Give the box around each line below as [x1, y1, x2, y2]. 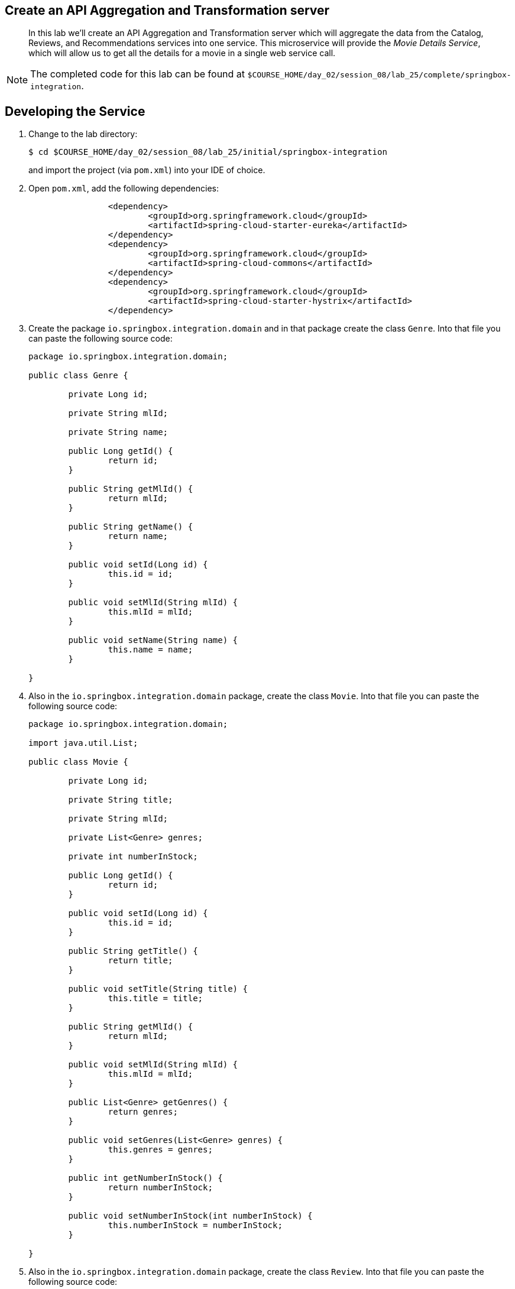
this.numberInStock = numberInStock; [108, 1220, 283, 1230]
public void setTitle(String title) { [68, 984, 248, 994]
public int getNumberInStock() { [68, 1173, 223, 1183]
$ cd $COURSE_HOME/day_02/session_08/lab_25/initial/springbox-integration [28, 147, 387, 157]
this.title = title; [108, 993, 203, 1004]
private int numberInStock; [68, 852, 198, 862]
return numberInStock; [108, 1183, 213, 1193]
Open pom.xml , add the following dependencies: [28, 183, 219, 194]
